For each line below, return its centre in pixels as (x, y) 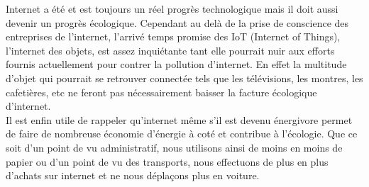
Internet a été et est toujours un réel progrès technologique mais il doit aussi (172, 8)
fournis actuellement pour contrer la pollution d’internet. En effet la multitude (176, 64)
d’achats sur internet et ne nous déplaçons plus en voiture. (133, 175)
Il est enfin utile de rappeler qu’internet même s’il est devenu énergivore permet (179, 119)
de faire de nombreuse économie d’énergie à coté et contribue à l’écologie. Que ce (182, 134)
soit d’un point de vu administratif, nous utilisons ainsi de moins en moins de (174, 147)
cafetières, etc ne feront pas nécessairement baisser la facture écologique (161, 92)
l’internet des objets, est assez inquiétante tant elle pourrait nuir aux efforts (170, 50)
